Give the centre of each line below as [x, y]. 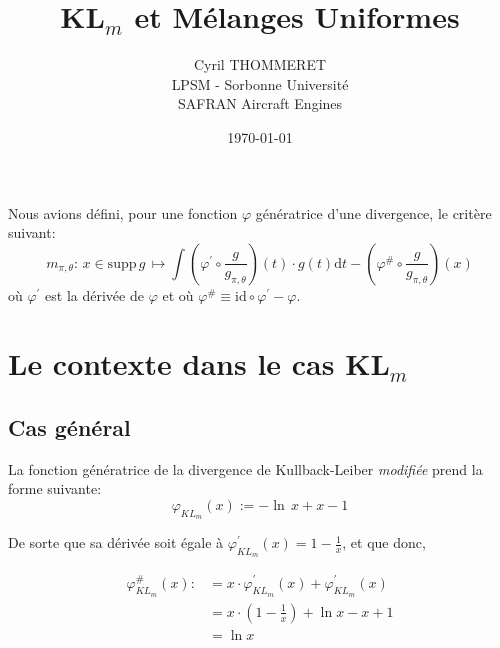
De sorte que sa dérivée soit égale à [116, 542]
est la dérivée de [94, 294]
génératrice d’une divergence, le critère [373, 212]
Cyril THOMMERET [260, 64]
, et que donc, [384, 542]
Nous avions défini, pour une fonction [123, 212]
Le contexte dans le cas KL [199, 363]
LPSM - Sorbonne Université [260, 83]
